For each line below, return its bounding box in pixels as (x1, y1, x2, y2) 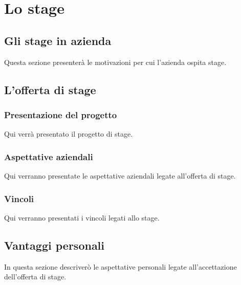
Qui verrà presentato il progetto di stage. (4, 128, 133, 139)
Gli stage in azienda (4, 32, 112, 48)
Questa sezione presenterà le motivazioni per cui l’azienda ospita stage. (4, 56, 227, 67)
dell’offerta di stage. (4, 271, 67, 282)
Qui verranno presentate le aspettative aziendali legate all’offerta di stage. (4, 170, 236, 181)
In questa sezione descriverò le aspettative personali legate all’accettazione (4, 261, 237, 272)
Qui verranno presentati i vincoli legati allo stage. (4, 212, 160, 223)
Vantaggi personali (4, 237, 105, 253)
